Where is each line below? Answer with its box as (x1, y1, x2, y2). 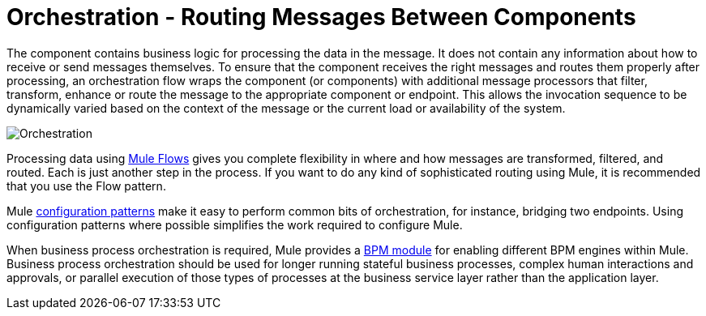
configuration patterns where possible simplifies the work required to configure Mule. (6, 217, 463, 232)
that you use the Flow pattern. (6, 178, 166, 193)
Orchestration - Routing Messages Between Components (6, 3, 636, 31)
